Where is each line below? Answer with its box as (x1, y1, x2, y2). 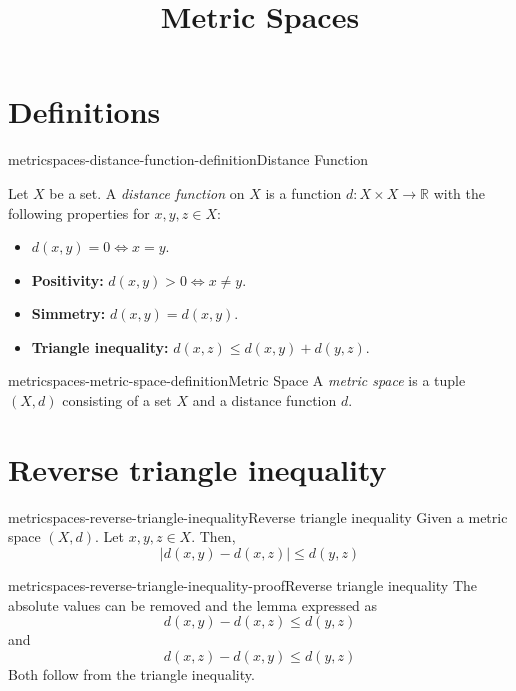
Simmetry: (31, 303, 106, 324)
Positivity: (31, 269, 104, 290)
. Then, (191, 526, 236, 547)
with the (433, 182, 485, 203)
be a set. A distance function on (49, 182, 245, 203)
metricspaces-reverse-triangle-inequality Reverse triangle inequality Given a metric (8, 506, 508, 527)
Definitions (8, 91, 161, 132)
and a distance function (192, 390, 337, 411)
